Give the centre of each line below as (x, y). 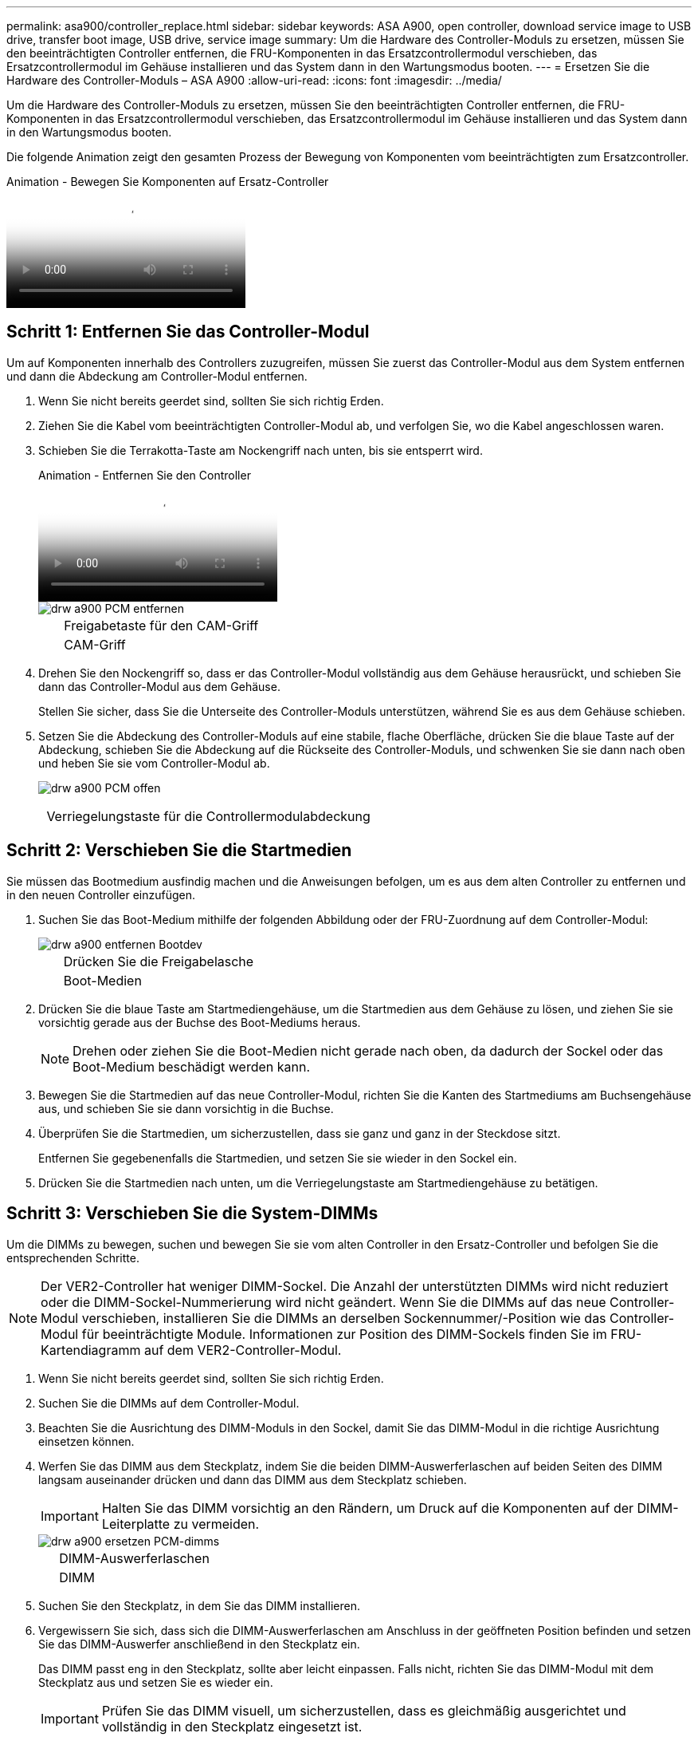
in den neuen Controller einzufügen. (101, 894)
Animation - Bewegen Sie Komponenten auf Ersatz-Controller (168, 182)
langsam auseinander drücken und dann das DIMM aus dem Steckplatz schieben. (253, 1479)
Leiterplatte (136, 1524)
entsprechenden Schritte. (73, 1257)
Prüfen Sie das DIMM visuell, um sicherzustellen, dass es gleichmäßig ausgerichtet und (364, 1710)
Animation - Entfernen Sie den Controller (145, 475)
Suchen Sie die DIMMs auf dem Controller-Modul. (169, 1403)
